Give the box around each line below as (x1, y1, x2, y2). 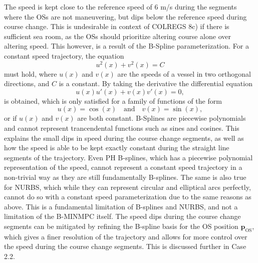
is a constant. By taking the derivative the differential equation (59, 78, 252, 89)
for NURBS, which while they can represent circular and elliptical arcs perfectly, (4, 181, 251, 192)
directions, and (4, 78, 50, 89)
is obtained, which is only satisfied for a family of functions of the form (4, 95, 222, 106)
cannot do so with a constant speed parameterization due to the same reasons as (4, 191, 251, 202)
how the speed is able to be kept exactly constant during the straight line (4, 142, 229, 153)
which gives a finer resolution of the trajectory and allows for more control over (4, 231, 247, 241)
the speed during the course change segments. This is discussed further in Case (4, 241, 246, 251)
